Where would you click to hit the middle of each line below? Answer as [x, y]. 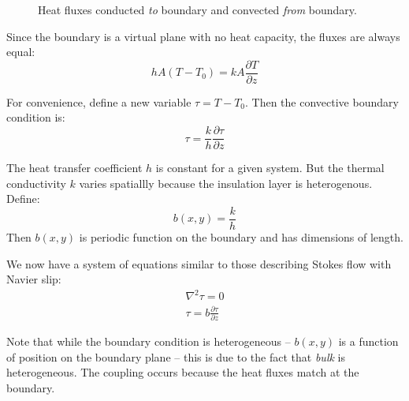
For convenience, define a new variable [99, 101]
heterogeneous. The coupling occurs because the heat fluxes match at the [183, 372]
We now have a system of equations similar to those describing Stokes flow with [199, 263]
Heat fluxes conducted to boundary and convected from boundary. [197, 9]
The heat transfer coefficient [74, 168]
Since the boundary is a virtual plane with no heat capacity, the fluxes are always [203, 36]
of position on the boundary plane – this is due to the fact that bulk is [176, 356]
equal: [21, 52]
